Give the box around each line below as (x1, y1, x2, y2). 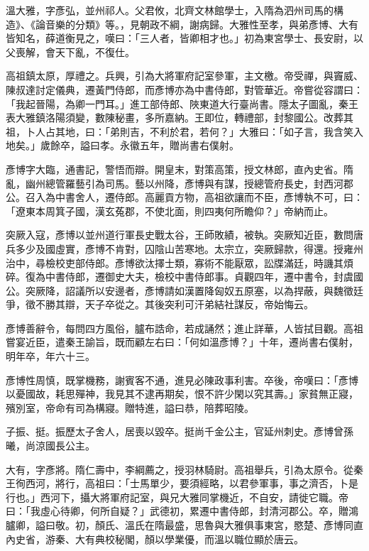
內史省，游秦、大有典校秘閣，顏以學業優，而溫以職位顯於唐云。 (6, 531, 304, 546)
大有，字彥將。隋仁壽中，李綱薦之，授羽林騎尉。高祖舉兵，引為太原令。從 (6, 462, 353, 476)
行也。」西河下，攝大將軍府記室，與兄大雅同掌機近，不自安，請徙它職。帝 (6, 489, 348, 504)
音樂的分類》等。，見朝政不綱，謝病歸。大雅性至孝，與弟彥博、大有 (45, 16, 358, 31)
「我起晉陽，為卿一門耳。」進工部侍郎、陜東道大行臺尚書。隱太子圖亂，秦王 (6, 96, 358, 111)
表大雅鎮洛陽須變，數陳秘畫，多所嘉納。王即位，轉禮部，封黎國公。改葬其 (6, 110, 353, 125)
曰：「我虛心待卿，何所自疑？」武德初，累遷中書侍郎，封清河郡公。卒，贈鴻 (6, 503, 358, 518)
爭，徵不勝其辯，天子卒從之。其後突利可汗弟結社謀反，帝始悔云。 (6, 297, 314, 312)
